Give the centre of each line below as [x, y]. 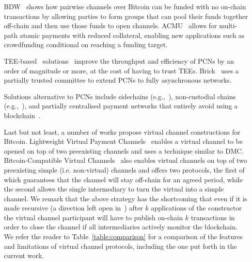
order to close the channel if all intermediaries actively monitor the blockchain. [121, 227]
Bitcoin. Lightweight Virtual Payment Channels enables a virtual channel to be [123, 141]
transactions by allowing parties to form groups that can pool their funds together [126, 16]
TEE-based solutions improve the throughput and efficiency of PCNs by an [119, 61]
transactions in [213, 217]
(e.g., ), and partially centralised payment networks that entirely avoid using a [121, 106]
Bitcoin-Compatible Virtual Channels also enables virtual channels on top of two [126, 160]
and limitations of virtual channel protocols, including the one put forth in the [120, 246]
